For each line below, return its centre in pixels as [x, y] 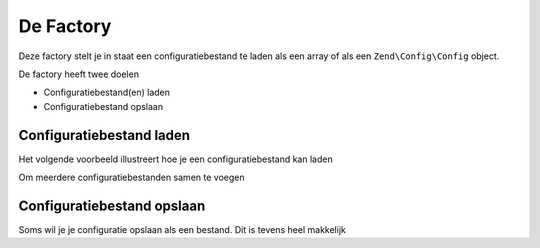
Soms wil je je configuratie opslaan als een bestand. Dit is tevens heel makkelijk [182, 229]
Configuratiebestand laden [104, 135]
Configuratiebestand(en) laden [106, 92]
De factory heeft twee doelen [79, 74]
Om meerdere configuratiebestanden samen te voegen [131, 177]
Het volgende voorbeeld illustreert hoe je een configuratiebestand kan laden [176, 159]
